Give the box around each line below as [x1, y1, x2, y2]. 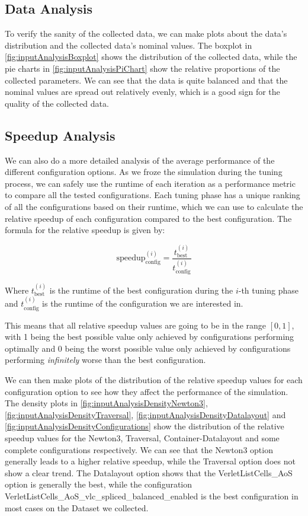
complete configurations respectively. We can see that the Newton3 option [5, 443, 273, 456]
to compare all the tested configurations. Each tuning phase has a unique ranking [5, 189, 300, 201]
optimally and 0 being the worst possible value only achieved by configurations [5, 342, 291, 354]
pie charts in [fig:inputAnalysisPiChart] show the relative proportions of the [5, 62, 280, 74]
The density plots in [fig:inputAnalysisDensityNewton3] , [5, 397, 208, 409]
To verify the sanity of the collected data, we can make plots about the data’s [5, 27, 287, 40]
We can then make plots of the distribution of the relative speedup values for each [5, 374, 303, 386]
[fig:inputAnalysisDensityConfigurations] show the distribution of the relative [5, 420, 284, 432]
